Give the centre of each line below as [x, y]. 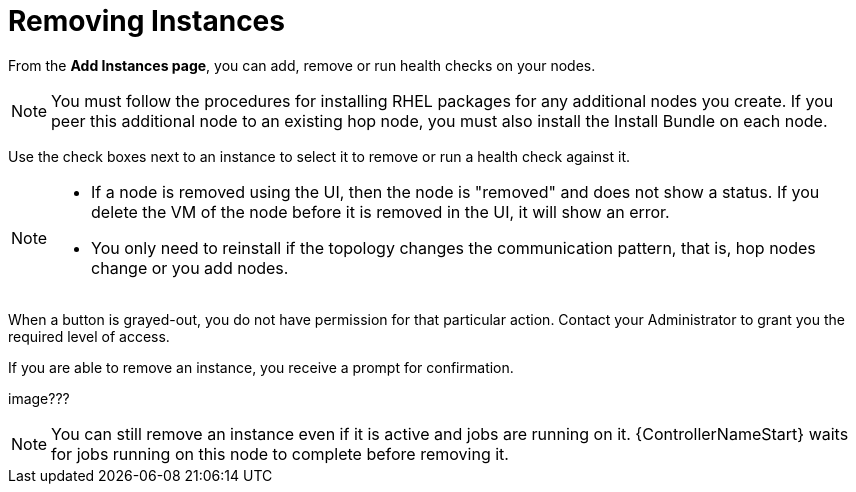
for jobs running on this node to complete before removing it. [280, 453]
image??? [39, 398]
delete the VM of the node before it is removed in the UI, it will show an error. [380, 211]
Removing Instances [146, 21]
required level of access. [89, 336]
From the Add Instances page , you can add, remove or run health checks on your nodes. [302, 65]
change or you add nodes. [190, 267]
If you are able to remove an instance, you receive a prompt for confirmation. [261, 367]
